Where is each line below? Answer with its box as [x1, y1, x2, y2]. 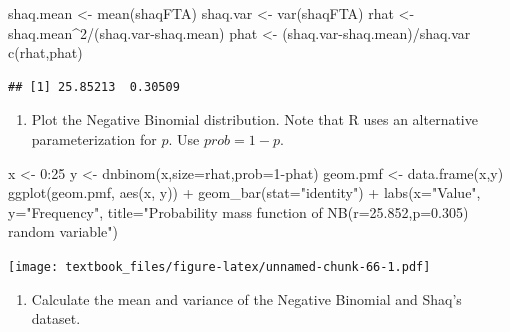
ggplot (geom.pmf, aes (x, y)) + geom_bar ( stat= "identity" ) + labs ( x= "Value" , [8, 182, 481, 203]
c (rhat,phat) [8, 42, 83, 63]
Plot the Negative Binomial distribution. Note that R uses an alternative [31, 109, 478, 130]
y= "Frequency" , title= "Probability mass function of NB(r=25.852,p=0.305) [8, 201, 469, 222]
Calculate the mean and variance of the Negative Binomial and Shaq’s [31, 288, 462, 309]
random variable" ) [8, 221, 118, 242]
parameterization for [31, 128, 157, 149]
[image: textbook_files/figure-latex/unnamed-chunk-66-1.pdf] [8, 259, 431, 274]
